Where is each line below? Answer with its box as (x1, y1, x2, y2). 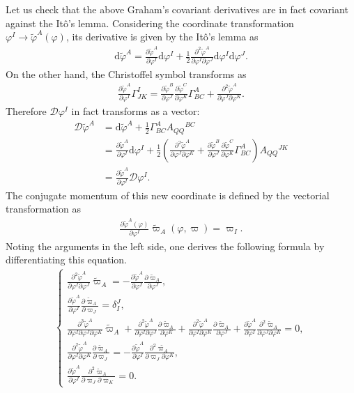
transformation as (6, 201, 81, 216)
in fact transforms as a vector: (71, 103, 200, 118)
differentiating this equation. (6, 252, 127, 267)
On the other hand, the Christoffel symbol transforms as (6, 66, 247, 81)
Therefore (6, 103, 47, 118)
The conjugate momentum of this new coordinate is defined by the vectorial (6, 187, 330, 202)
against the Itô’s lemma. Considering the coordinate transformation (6, 15, 294, 30)
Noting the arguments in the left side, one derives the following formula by (6, 238, 325, 253)
